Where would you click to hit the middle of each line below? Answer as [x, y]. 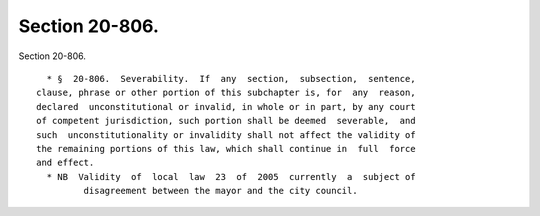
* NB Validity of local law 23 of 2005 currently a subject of [231, 176]
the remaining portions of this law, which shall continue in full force [226, 148]
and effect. [65, 163]
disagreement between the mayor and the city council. [221, 191]
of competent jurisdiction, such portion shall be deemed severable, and [226, 121]
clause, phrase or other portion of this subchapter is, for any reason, [226, 93]
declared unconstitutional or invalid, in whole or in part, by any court [226, 106]
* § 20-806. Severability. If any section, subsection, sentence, [231, 78]
